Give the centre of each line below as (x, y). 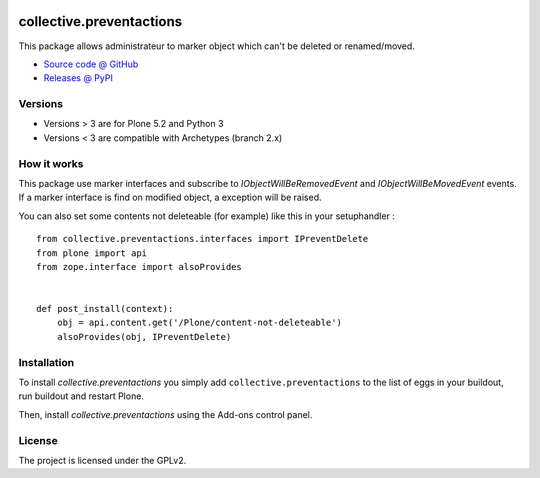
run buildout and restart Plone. (81, 396)
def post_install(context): (105, 309)
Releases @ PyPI (78, 78)
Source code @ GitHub (91, 64)
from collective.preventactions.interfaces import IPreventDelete (202, 239)
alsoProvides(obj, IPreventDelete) (144, 336)
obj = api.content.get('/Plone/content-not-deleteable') (199, 323)
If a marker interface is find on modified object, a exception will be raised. (170, 197)
